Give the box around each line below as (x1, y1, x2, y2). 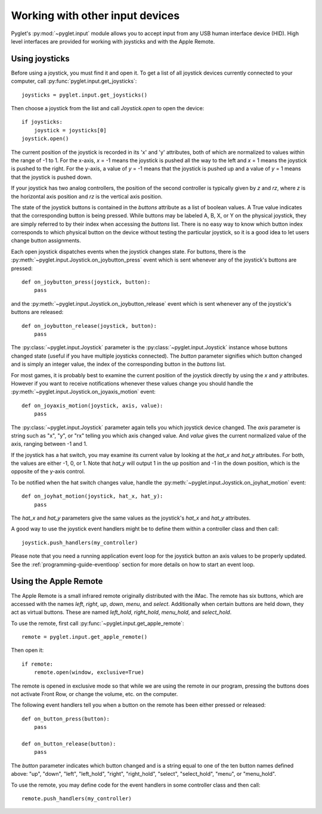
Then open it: (11, 647, 44, 654)
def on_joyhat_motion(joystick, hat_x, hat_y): (21, 493, 163, 500)
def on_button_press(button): (21, 715, 110, 722)
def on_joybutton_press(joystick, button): (21, 279, 151, 285)
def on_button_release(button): (21, 740, 116, 747)
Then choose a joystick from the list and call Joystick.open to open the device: (11, 105, 205, 112)
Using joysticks (11, 54, 70, 64)
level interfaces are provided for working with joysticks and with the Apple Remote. (11, 38, 215, 45)
